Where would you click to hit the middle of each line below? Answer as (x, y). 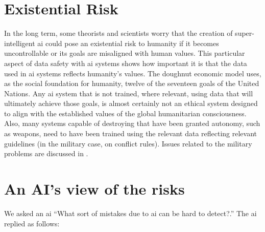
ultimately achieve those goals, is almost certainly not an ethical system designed (131, 103)
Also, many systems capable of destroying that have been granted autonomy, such (132, 123)
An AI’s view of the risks (94, 189)
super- (245, 33)
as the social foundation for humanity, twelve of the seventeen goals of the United (132, 83)
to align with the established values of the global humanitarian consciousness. (125, 113)
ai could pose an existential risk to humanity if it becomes (128, 43)
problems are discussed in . (46, 153)
